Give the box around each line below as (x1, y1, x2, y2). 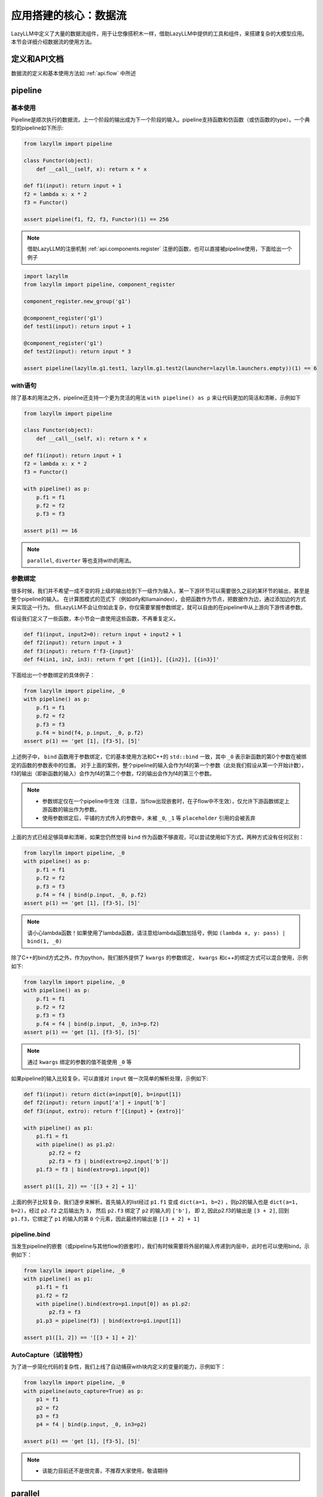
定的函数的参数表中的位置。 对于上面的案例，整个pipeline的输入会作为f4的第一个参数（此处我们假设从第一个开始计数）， (11, 761, 307, 769)
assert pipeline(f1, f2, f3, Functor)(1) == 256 (23, 216, 169, 223)
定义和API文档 (11, 54, 64, 64)
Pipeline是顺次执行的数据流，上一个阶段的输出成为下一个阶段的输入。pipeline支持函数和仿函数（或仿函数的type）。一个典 (11, 116, 310, 123)
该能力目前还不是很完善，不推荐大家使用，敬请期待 (42, 1467, 168, 1474)
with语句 (11, 381, 37, 390)
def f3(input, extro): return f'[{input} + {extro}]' (23, 1108, 185, 1114)
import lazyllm (23, 272, 68, 280)
